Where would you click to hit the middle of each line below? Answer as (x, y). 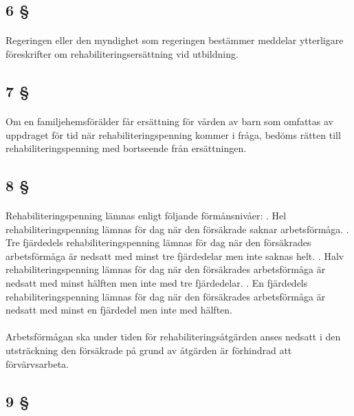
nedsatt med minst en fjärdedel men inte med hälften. (119, 310)
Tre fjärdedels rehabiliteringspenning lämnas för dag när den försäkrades (158, 242)
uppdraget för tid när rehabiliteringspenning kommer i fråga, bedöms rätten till (173, 134)
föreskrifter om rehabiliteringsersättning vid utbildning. (122, 53)
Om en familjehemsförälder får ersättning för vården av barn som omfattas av (169, 121)
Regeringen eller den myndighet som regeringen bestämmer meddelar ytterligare (175, 40)
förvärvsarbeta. (37, 363)
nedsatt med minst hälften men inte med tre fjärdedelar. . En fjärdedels (157, 283)
